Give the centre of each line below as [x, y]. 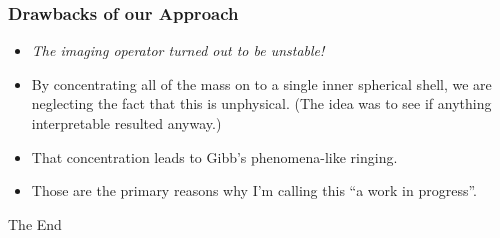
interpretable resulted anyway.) [126, 123]
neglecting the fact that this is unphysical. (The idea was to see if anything [261, 103]
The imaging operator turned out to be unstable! [178, 50]
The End [35, 223]
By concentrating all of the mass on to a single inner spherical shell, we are [261, 83]
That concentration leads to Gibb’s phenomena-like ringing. [214, 156]
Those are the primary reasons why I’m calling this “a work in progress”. [254, 190]
